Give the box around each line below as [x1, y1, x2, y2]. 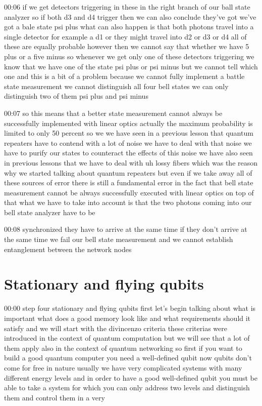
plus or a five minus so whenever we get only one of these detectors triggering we [4, 51, 254, 61]
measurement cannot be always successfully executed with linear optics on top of [4, 187, 254, 197]
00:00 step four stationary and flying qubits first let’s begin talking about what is [4, 303, 256, 313]
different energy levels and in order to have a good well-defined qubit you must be [4, 372, 257, 383]
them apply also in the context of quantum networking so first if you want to [4, 342, 242, 353]
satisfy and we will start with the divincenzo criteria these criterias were [4, 322, 227, 333]
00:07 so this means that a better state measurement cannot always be [4, 107, 223, 118]
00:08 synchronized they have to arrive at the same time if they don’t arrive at [4, 224, 247, 234]
